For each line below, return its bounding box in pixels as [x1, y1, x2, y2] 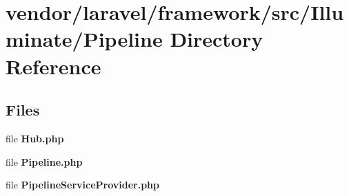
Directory [170, 25, 263, 53]
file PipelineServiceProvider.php [6, 177, 159, 192]
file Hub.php [6, 131, 64, 145]
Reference [6, 52, 101, 80]
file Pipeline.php [6, 154, 83, 168]
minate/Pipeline [6, 25, 163, 53]
